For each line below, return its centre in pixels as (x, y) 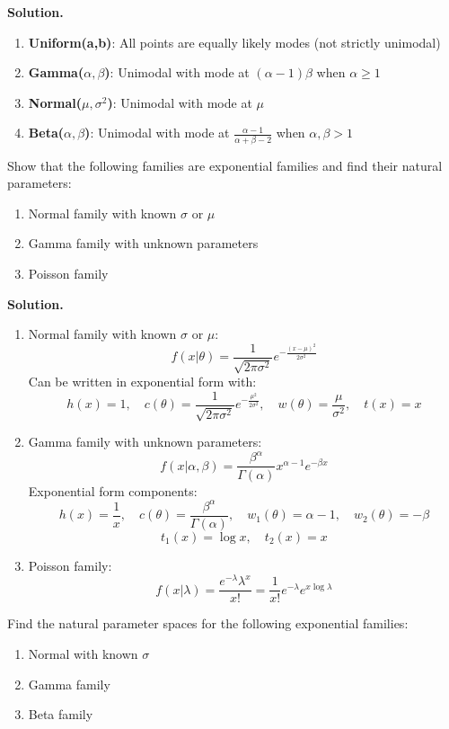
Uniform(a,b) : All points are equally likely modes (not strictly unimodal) (234, 42)
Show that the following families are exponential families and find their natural (225, 165)
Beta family (61, 714)
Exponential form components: (113, 490)
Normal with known (83, 653)
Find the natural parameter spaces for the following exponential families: (208, 623)
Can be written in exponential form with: (142, 382)
